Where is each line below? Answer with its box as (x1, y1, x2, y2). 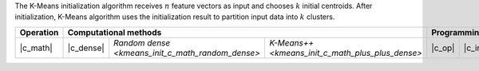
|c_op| (431, 42, 455, 53)
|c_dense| (67, 42, 105, 53)
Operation (19, 26, 59, 37)
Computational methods (67, 26, 162, 37)
